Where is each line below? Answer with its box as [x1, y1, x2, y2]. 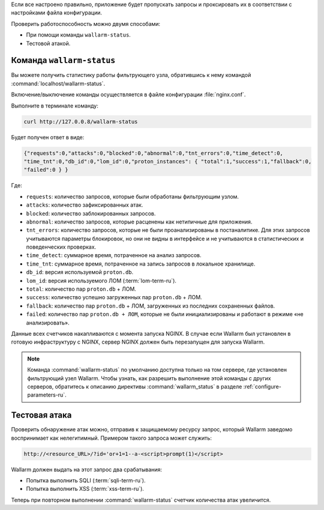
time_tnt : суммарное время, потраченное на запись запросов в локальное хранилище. [26, 260, 256, 267]
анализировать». [26, 319, 70, 326]
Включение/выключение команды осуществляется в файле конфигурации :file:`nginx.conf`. [11, 91, 246, 99]
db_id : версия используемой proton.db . [26, 269, 134, 276]
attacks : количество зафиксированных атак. [26, 201, 143, 208]
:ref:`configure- [243, 383, 281, 390]
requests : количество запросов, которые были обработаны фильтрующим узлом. [26, 193, 239, 200]
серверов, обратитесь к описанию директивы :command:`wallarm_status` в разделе [27, 383, 242, 390]
